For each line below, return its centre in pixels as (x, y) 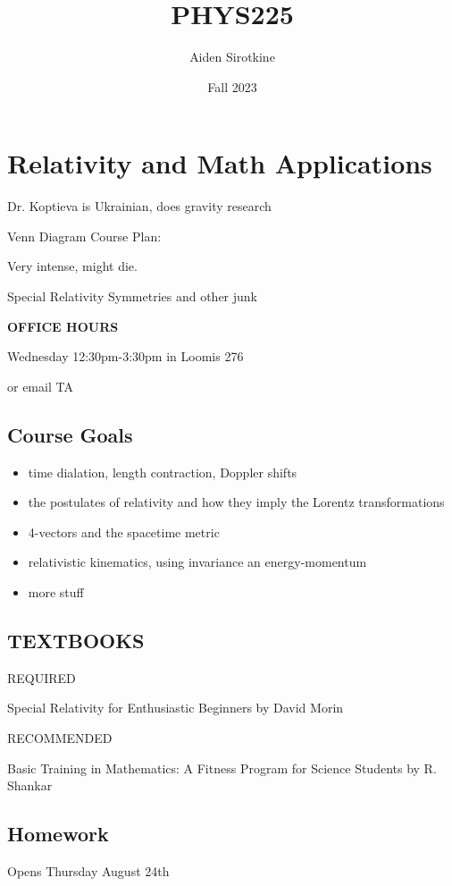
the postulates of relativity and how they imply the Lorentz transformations (236, 502)
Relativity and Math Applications (220, 163)
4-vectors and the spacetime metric (124, 532)
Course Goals (70, 434)
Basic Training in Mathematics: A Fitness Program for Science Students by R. (222, 768)
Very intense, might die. (72, 266)
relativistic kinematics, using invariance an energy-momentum (197, 562)
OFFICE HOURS (63, 326)
